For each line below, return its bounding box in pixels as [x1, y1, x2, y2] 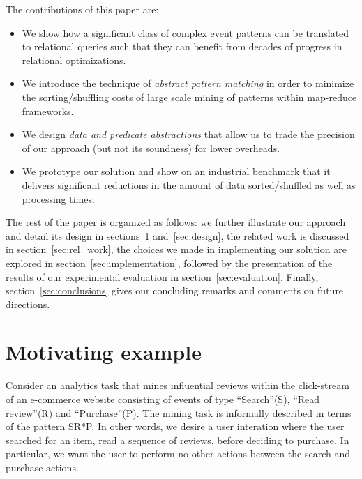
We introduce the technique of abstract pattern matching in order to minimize [22, 76, 354, 91]
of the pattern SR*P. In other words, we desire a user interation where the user [6, 419, 345, 434]
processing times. [22, 191, 95, 206]
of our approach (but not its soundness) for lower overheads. [22, 140, 280, 155]
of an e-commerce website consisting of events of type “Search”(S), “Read [6, 392, 320, 406]
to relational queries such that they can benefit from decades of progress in [22, 39, 342, 54]
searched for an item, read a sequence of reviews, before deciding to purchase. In [6, 432, 349, 447]
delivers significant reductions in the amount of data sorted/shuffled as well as [22, 177, 356, 192]
